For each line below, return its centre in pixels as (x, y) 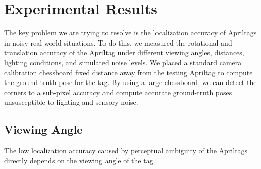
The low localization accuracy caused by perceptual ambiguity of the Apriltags (126, 151)
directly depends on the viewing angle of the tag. (80, 160)
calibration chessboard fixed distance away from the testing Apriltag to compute (128, 72)
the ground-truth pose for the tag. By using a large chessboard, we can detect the (130, 82)
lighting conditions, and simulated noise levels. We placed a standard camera (123, 62)
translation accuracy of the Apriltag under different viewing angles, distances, (124, 52)
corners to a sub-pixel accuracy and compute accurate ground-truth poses (118, 92)
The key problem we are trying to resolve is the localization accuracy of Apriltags (130, 33)
